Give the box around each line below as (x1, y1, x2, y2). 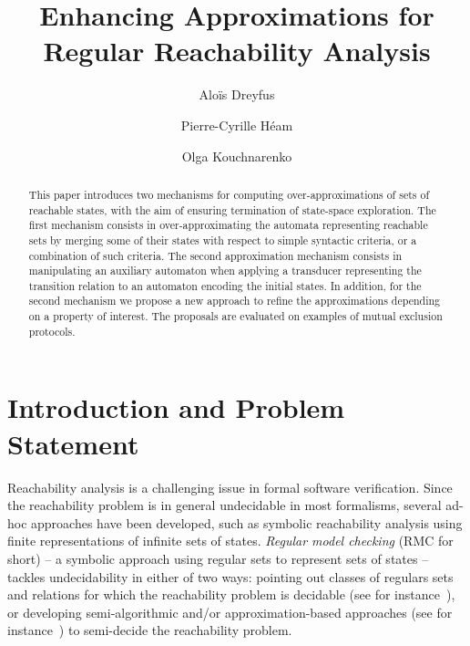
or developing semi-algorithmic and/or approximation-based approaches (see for (7, 602, 453, 621)
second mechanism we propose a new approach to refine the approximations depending (28, 293, 441, 308)
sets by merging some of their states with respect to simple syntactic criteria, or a (28, 232, 417, 247)
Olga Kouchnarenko (181, 146, 292, 165)
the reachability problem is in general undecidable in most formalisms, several (7, 495, 442, 515)
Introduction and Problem (7, 389, 345, 426)
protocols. (28, 323, 76, 339)
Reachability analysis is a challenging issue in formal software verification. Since (7, 477, 453, 496)
